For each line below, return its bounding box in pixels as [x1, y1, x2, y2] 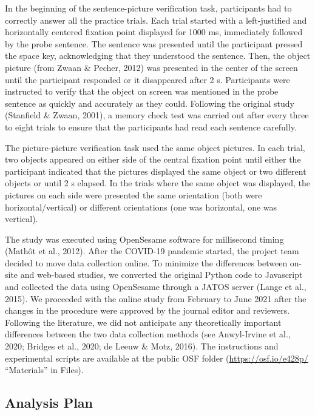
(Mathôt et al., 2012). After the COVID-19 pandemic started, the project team [5, 245, 299, 257]
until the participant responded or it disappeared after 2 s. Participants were [5, 73, 290, 86]
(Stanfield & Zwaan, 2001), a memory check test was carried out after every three [5, 109, 309, 121]
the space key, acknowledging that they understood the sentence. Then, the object [5, 49, 311, 62]
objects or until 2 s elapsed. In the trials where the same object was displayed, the [5, 177, 311, 189]
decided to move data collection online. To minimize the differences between [5, 256, 288, 269]
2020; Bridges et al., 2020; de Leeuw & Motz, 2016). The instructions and [5, 340, 279, 353]
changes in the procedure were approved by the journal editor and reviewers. [5, 304, 290, 317]
